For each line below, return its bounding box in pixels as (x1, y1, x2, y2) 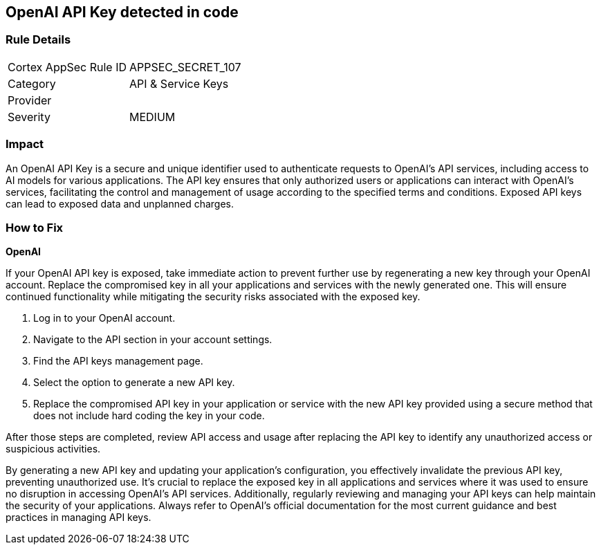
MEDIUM (129, 109, 176, 124)
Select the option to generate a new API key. (33, 376, 235, 389)
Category (8, 76, 56, 91)
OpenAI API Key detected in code (6, 3, 239, 21)
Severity (8, 109, 50, 124)
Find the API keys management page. (33, 355, 203, 367)
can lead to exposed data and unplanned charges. (6, 197, 234, 210)
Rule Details (6, 33, 71, 47)
